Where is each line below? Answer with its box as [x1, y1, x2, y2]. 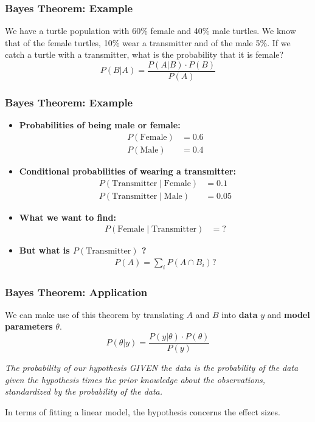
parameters [5, 320, 53, 333]
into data [221, 308, 258, 320]
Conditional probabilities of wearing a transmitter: [19, 164, 237, 177]
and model [267, 308, 310, 320]
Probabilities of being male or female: [19, 119, 181, 131]
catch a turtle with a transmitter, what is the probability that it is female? [5, 48, 284, 61]
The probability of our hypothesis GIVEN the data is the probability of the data [5, 361, 299, 374]
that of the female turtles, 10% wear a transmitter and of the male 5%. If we [5, 36, 291, 49]
